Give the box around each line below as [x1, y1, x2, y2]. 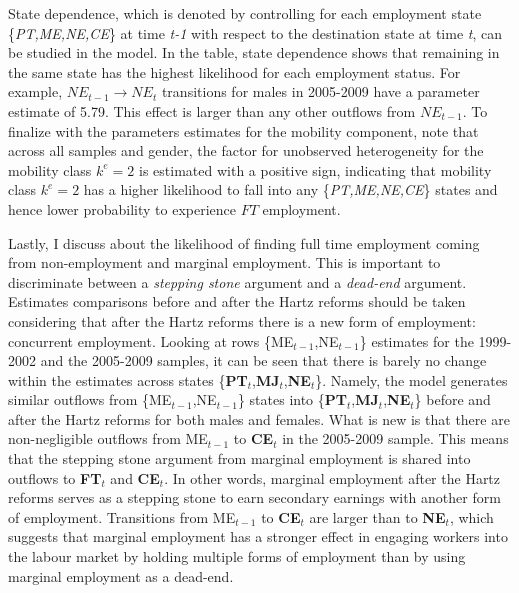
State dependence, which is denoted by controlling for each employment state [8, 3, 482, 23]
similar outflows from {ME [8, 389, 172, 410]
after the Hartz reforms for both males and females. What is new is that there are [8, 408, 510, 429]
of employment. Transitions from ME [8, 506, 236, 527]
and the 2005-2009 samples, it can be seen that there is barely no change [40, 350, 487, 371]
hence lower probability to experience [8, 198, 237, 219]
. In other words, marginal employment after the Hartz [164, 467, 501, 488]
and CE [110, 467, 160, 488]
